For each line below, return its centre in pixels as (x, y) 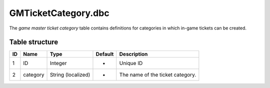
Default (105, 54)
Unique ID (131, 63)
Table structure (34, 42)
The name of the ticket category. (158, 75)
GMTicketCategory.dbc (59, 13)
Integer (58, 63)
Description (133, 54)
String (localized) (70, 75)
